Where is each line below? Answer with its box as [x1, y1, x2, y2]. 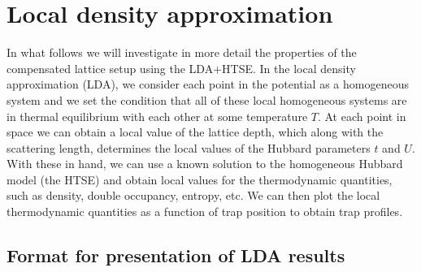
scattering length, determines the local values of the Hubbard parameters [7, 139, 371, 156]
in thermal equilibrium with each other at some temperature [7, 107, 308, 124]
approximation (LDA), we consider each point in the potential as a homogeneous [7, 76, 409, 93]
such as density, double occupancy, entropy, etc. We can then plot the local [7, 187, 380, 204]
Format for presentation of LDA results [7, 243, 345, 268]
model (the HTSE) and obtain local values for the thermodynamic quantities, [7, 171, 393, 188]
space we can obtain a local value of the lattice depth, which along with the [7, 123, 384, 140]
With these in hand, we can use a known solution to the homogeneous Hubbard [7, 155, 403, 172]
